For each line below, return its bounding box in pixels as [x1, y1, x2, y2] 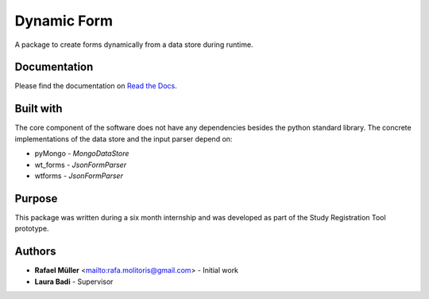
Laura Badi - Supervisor [34, 277, 114, 286]
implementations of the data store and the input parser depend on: [14, 134, 233, 143]
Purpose [14, 192, 58, 205]
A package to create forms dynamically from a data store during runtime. [14, 40, 253, 49]
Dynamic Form [14, 12, 113, 29]
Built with [14, 102, 63, 115]
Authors [14, 245, 56, 258]
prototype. [14, 223, 49, 234]
